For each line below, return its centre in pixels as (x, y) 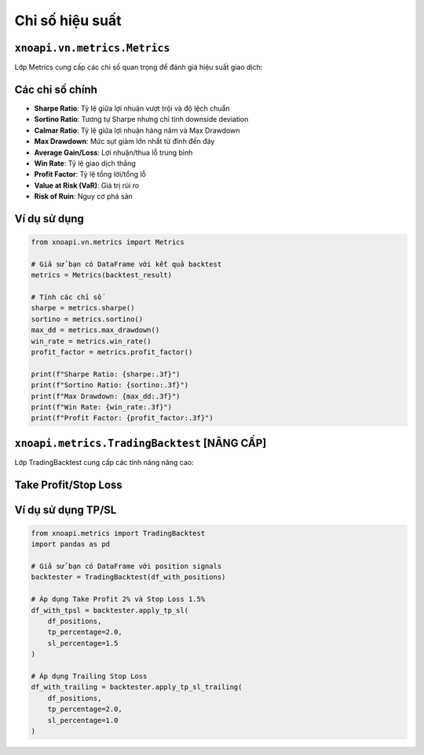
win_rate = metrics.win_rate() (91, 341)
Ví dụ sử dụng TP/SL (66, 509)
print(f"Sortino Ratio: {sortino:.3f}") (110, 385)
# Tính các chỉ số (66, 297)
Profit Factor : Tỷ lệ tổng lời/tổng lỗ (90, 174)
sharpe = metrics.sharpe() (83, 308)
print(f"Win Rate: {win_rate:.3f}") (102, 407)
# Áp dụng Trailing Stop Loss (89, 676)
